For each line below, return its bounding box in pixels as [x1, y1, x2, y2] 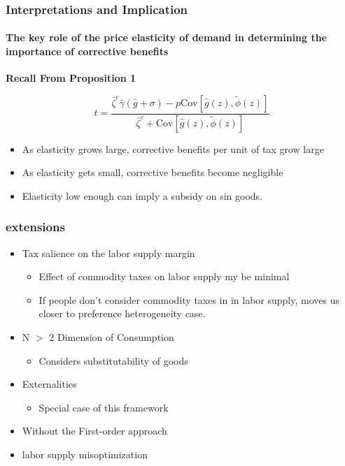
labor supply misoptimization [22, 447, 148, 462]
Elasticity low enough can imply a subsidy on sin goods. [22, 188, 263, 203]
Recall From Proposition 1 [6, 71, 136, 85]
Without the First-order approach [22, 423, 167, 438]
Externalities [22, 377, 77, 391]
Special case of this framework [38, 400, 169, 414]
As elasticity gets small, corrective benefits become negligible [22, 165, 283, 180]
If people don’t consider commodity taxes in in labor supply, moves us [38, 292, 340, 307]
